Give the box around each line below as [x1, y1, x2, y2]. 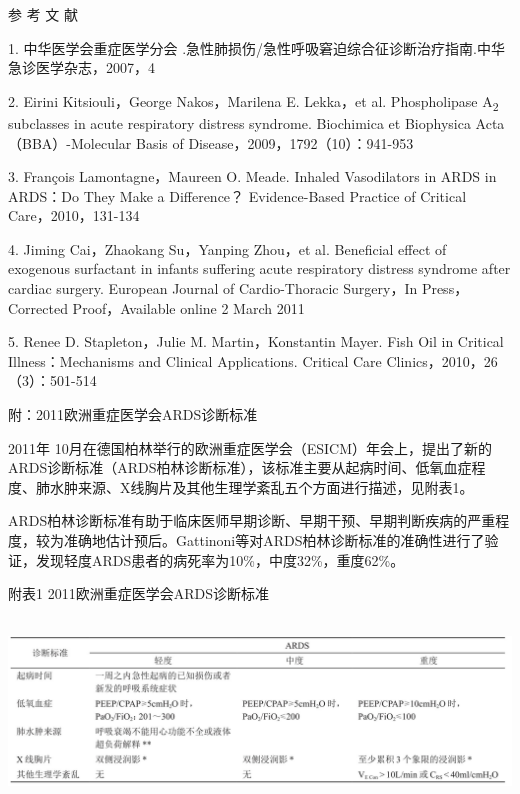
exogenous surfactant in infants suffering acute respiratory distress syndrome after [8, 258, 511, 279]
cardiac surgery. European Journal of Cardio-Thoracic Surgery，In [8, 278, 418, 299]
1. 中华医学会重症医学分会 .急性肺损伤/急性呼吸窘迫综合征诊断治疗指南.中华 [8, 37, 505, 58]
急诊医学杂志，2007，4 [8, 57, 155, 78]
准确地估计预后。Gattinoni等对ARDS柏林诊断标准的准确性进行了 [63, 530, 485, 550]
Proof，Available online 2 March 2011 [72, 297, 305, 318]
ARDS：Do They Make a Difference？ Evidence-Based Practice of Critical [8, 185, 467, 206]
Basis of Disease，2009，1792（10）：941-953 [135, 132, 414, 153]
